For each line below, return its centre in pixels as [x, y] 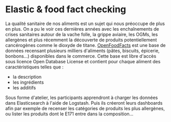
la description [27, 77]
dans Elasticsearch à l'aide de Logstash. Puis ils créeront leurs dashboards [84, 103]
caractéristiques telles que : [34, 67]
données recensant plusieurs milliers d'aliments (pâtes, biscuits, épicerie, [82, 51]
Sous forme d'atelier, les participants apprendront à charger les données [82, 97]
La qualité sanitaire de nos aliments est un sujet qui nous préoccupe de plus [85, 23]
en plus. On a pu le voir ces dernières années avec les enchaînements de [82, 29]
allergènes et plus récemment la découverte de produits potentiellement [81, 40]
